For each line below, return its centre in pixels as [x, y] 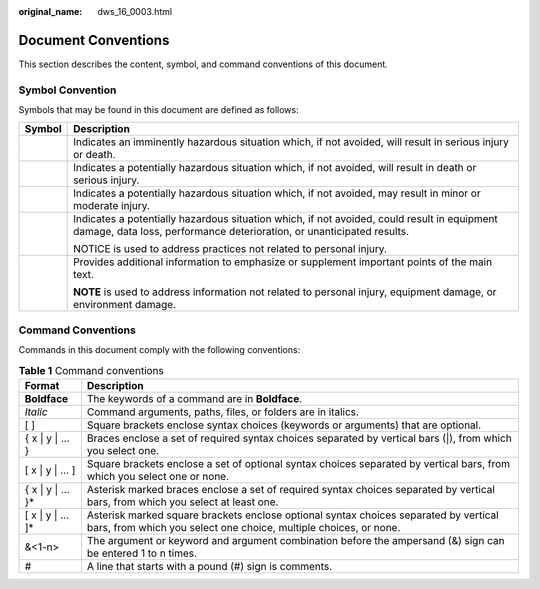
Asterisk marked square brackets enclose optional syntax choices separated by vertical [292, 515]
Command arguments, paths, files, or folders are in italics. [223, 412]
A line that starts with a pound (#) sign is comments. [209, 566]
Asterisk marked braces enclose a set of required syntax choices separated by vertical [290, 489]
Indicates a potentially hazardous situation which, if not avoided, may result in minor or [277, 193]
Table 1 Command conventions [91, 370]
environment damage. [125, 305]
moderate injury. [111, 206]
